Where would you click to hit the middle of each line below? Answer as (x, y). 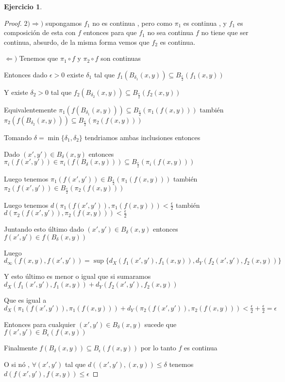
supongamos (64, 23)
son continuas (121, 58)
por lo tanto (158, 348)
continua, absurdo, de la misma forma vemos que (77, 42)
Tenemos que (39, 58)
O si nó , (17, 364)
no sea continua (170, 32)
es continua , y (205, 23)
